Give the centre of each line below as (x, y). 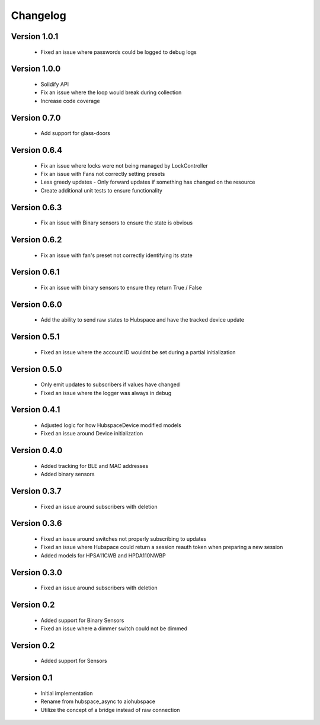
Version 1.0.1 (35, 36)
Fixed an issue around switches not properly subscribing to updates (124, 538)
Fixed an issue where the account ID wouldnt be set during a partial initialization (138, 352)
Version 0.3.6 (36, 523)
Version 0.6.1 (35, 272)
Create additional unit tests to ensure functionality (102, 190)
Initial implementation (67, 693)
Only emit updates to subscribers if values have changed (110, 384)
